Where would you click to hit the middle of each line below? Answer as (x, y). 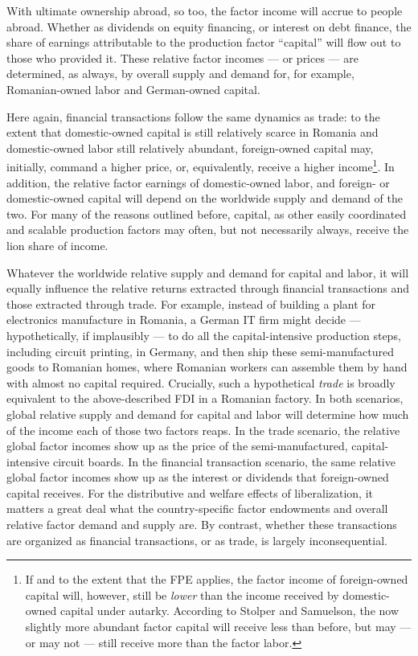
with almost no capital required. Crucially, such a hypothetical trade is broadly (201, 382)
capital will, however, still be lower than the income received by (182, 594)
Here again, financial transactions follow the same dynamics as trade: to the (193, 116)
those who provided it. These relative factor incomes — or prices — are (182, 57)
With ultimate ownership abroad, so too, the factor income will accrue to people (205, 10)
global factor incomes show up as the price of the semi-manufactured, (177, 446)
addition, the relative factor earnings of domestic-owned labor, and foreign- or (198, 182)
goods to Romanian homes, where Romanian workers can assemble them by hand (207, 367)
